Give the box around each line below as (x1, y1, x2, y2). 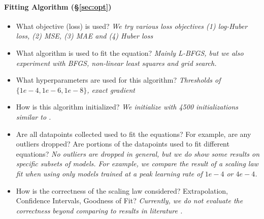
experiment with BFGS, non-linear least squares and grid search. (16, 57, 217, 68)
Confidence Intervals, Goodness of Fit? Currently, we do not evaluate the (16, 195, 243, 206)
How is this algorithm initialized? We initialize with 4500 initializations (16, 101, 239, 112)
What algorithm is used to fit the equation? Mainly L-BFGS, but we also (16, 47, 244, 58)
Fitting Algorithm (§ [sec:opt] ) (4, 1, 112, 12)
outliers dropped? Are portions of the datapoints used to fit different (16, 138, 229, 149)
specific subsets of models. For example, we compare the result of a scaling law (16, 158, 258, 169)
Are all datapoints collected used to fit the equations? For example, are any (16, 128, 251, 139)
